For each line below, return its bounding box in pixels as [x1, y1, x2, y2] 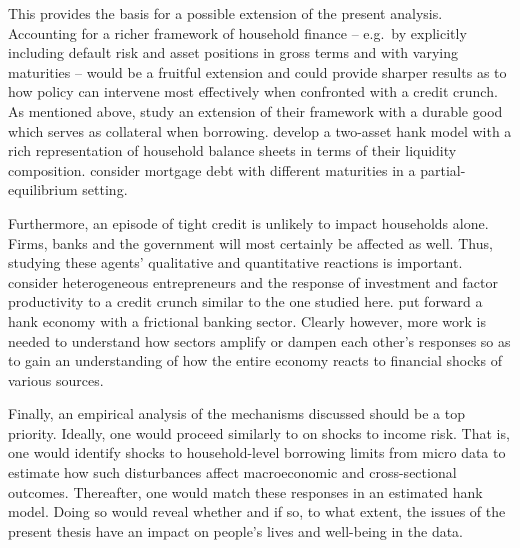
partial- [420, 159, 466, 180]
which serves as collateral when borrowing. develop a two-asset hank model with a [8, 120, 512, 141]
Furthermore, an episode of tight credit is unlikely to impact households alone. [8, 212, 489, 233]
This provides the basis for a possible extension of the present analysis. [8, 3, 443, 23]
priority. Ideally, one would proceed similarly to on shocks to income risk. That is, [8, 422, 510, 443]
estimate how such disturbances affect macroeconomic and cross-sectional [8, 462, 457, 483]
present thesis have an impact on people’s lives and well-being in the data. [8, 520, 464, 541]
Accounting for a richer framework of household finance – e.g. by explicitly [8, 22, 467, 43]
